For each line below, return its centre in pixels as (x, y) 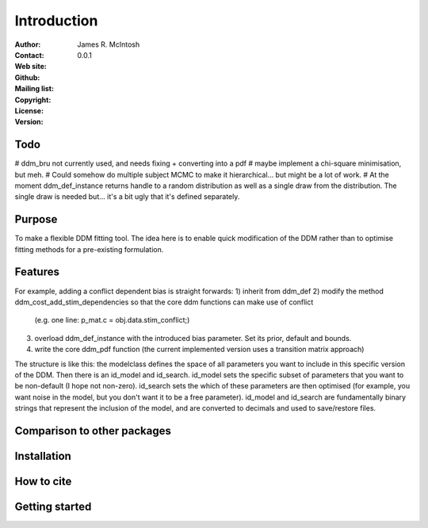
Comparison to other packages (93, 431)
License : (29, 110)
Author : (28, 44)
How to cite (43, 481)
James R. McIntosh (109, 44)
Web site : (31, 67)
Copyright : (33, 100)
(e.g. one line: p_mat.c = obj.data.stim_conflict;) (112, 320)
